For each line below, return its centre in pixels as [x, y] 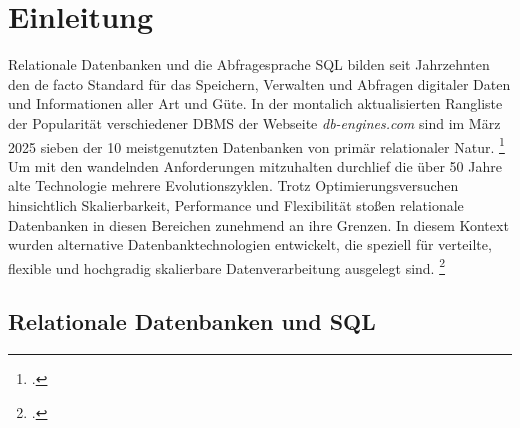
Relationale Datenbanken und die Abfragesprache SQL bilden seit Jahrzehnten [249, 64]
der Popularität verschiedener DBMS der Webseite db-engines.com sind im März [254, 122]
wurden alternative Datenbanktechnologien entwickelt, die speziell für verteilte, [250, 244]
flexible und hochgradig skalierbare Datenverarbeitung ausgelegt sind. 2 [227, 266]
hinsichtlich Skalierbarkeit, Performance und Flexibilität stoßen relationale [236, 204]
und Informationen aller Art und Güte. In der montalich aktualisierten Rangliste [255, 103]
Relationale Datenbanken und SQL [192, 321]
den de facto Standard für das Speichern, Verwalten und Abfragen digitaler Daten [259, 83]
